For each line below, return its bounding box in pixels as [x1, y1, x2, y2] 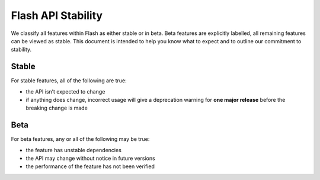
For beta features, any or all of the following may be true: [11, 136, 150, 143]
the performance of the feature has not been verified [25, 163, 155, 170]
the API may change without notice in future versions [25, 155, 155, 162]
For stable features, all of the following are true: [11, 77, 127, 84]
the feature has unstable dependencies [25, 146, 121, 153]
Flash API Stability [11, 9, 103, 22]
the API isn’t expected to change [25, 88, 105, 95]
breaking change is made [25, 104, 88, 112]
